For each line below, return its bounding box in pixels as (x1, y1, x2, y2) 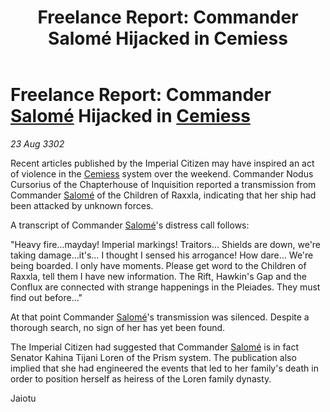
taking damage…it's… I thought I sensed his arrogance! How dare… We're (10, 249, 314, 261)
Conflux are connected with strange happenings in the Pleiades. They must (10, 281, 321, 293)
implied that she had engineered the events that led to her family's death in (10, 362, 319, 374)
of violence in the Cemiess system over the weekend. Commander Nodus (10, 167, 314, 180)
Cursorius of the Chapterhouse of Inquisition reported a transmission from (10, 178, 317, 190)
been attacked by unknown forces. (10, 199, 154, 211)
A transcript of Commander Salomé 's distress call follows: (10, 219, 250, 231)
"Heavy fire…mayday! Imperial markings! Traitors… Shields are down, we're (10, 238, 322, 250)
